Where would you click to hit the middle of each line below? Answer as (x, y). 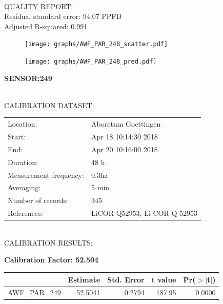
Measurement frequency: (46, 175)
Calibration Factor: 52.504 (52, 260)
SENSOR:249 (28, 78)
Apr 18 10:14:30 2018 (125, 137)
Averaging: (24, 187)
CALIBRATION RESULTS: (48, 242)
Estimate (84, 279)
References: (25, 213)
